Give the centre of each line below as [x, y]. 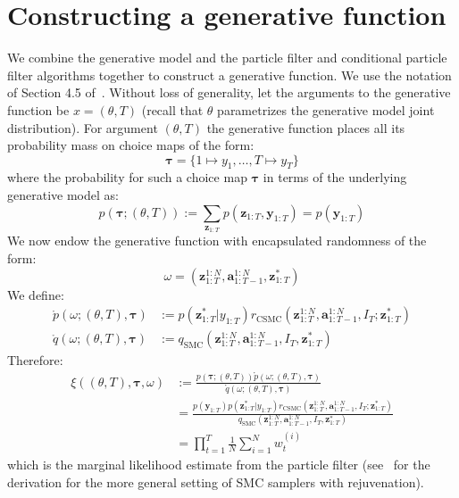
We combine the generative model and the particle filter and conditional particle [227, 58]
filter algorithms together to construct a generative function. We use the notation [229, 75]
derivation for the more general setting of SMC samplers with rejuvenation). [216, 481]
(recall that [172, 109]
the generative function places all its [306, 127]
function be [38, 109]
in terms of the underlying [335, 177]
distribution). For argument [83, 127]
